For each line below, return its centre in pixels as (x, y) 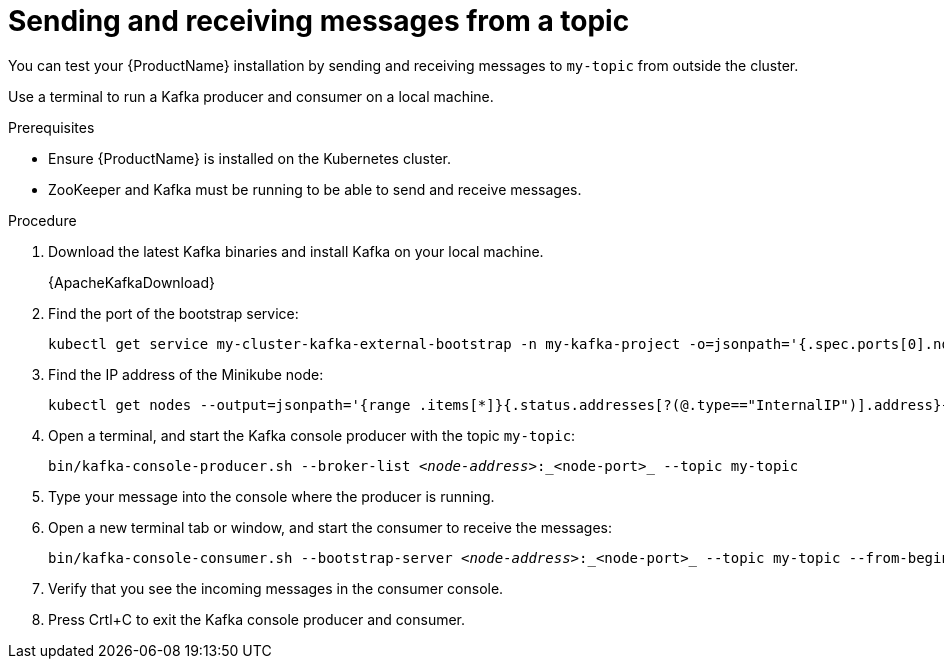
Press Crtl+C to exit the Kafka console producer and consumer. (257, 619)
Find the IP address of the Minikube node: (186, 374)
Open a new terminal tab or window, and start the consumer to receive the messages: (330, 527)
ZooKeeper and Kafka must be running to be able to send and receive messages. (315, 189)
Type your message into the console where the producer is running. (271, 496)
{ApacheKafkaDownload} (131, 282)
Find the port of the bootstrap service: (173, 313)
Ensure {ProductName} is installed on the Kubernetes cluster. (250, 158)
